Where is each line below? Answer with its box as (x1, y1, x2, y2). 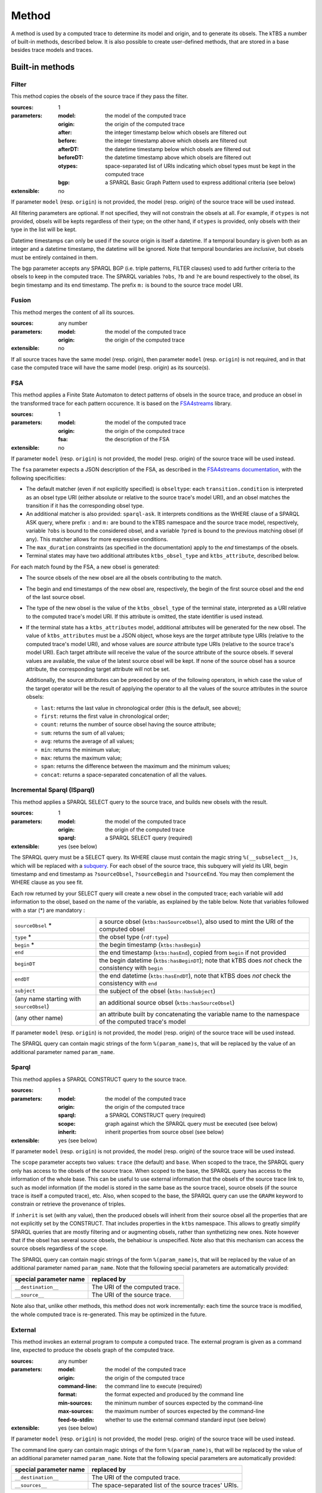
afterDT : (58, 145, 79, 152)
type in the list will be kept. (11, 226, 77, 233)
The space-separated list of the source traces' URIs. (91, 1481, 239, 1489)
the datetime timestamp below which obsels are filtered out (105, 145, 251, 152)
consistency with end (99, 979, 157, 987)
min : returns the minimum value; (41, 746, 121, 753)
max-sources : (58, 1408, 94, 1415)
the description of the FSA (105, 436, 170, 443)
